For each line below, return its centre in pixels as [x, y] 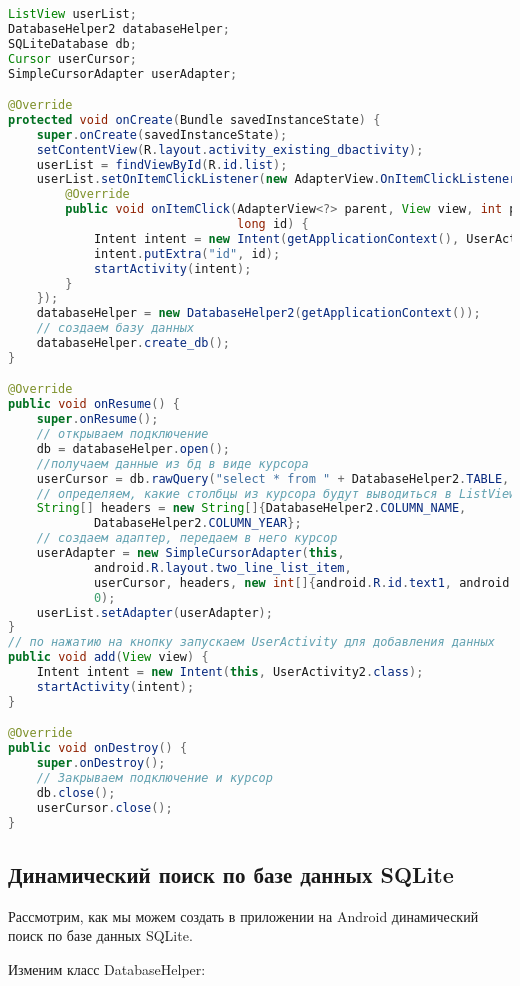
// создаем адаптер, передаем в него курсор [187, 538]
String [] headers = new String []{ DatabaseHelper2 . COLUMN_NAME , [251, 508]
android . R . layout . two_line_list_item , [222, 567]
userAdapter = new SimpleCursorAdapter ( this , [190, 553]
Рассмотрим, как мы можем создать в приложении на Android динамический [243, 915]
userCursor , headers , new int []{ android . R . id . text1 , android [301, 582]
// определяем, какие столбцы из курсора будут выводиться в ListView [276, 493]
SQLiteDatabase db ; [72, 43]
